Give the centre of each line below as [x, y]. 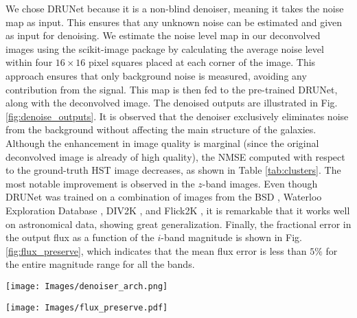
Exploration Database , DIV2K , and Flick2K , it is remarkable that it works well [178, 210]
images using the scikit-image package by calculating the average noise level [165, 48]
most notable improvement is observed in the [100, 183]
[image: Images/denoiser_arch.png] [87, 286]
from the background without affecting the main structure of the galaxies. [161, 129]
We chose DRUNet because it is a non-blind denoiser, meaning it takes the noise [175, 8]
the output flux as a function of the [80, 237]
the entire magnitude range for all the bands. [100, 264]
